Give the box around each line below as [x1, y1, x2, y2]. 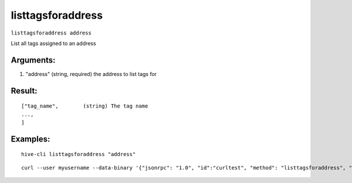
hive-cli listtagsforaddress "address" [21, 151, 136, 158]
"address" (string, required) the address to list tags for [25, 70, 157, 77]
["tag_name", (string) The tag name [21, 103, 148, 109]
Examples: [11, 134, 50, 144]
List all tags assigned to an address [11, 40, 96, 47]
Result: [11, 85, 38, 96]
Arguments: [11, 55, 56, 65]
